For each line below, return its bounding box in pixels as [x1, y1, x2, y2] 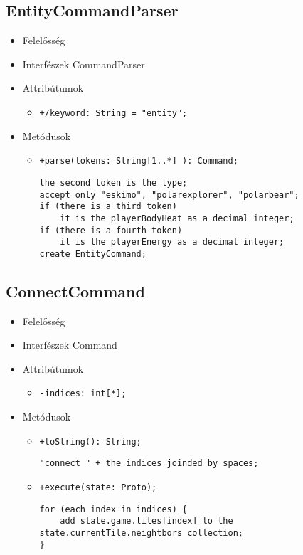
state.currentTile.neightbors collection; [39, 528, 243, 538]
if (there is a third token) [39, 201, 177, 212]
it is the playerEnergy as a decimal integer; [60, 237, 285, 248]
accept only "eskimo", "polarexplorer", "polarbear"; [39, 189, 299, 200]
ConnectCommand [6, 280, 145, 302]
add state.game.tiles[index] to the [60, 516, 233, 527]
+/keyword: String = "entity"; [39, 107, 188, 118]
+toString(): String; [39, 436, 142, 447]
